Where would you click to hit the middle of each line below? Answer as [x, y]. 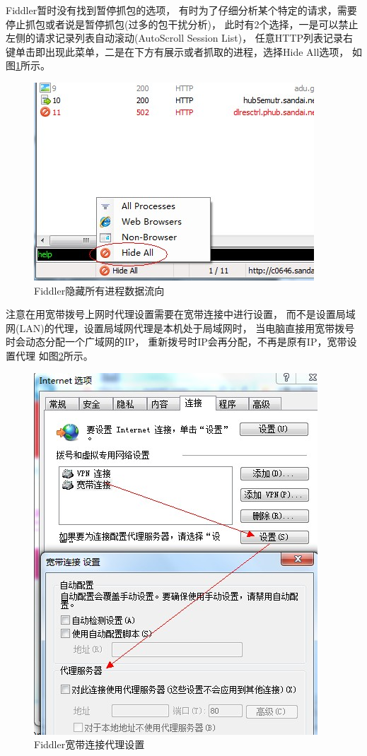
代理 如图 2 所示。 [54, 355]
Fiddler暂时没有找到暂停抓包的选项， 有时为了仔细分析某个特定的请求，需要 [181, 10]
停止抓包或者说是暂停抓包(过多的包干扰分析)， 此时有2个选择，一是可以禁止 [182, 24]
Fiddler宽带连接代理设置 [89, 744]
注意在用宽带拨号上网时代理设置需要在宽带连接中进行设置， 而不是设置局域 [181, 314]
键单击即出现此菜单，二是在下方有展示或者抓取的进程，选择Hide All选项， [177, 51]
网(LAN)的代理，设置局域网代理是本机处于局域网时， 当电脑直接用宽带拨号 [180, 327]
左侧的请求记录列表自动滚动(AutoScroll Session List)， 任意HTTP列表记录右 [180, 38]
